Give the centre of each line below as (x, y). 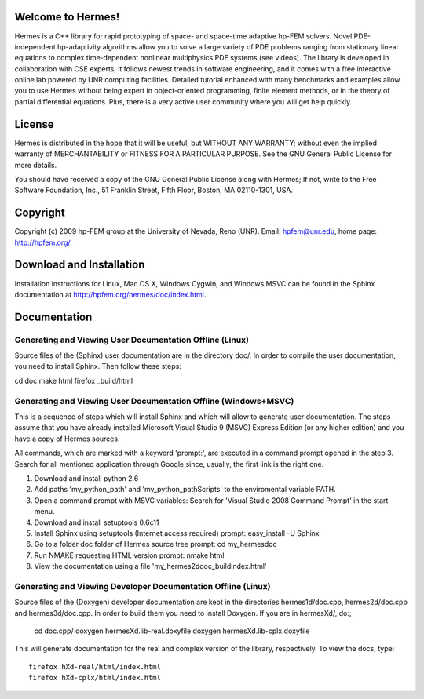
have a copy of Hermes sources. (67, 439)
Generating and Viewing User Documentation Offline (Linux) (132, 340)
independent (35, 46)
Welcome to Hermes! (67, 17)
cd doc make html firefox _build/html (74, 380)
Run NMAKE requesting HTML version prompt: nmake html (129, 555)
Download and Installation (80, 265)
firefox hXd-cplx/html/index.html (95, 678)
